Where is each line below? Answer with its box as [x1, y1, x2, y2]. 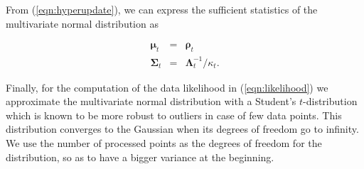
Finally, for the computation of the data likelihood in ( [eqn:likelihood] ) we [6, 80, 328, 94]
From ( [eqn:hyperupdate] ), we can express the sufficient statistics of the [6, 2, 318, 16]
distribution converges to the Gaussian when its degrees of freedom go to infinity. [6, 121, 359, 136]
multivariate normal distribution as [6, 16, 159, 31]
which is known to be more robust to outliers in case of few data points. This [6, 107, 342, 122]
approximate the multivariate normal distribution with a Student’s [6, 94, 296, 109]
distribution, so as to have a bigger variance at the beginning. [6, 149, 274, 164]
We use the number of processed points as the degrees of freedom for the [6, 135, 322, 150]
